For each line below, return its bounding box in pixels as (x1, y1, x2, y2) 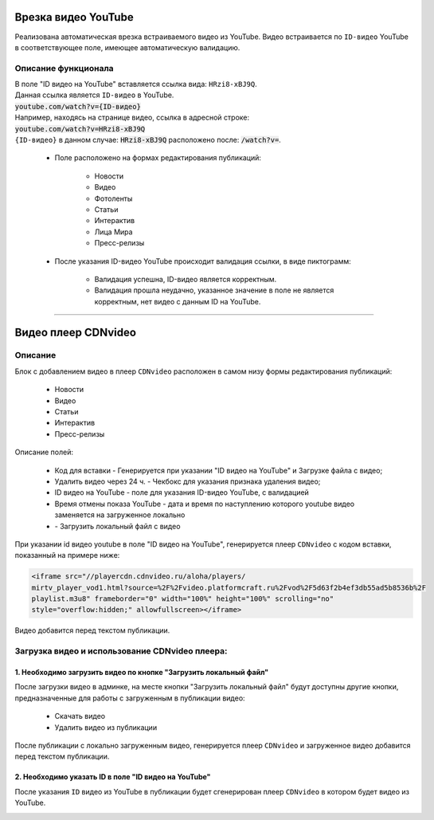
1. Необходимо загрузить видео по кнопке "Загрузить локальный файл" (14, 668, 269, 677)
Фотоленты (94, 194, 133, 203)
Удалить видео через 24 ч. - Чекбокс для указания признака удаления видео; (54, 477, 321, 486)
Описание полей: (14, 447, 73, 457)
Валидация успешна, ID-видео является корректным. (94, 274, 277, 284)
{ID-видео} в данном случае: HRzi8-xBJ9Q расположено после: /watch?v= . (14, 135, 282, 144)
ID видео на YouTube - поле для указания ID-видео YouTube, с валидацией (54, 488, 310, 497)
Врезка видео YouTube (14, 10, 135, 24)
